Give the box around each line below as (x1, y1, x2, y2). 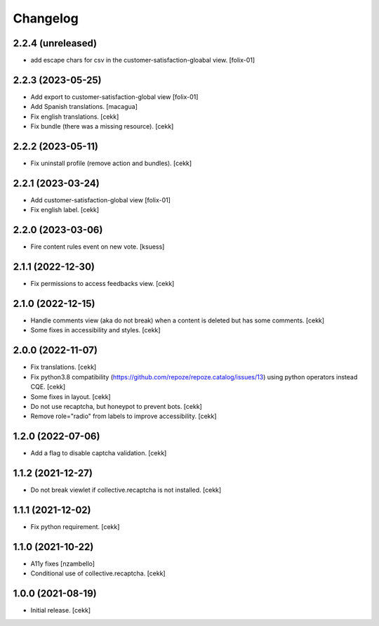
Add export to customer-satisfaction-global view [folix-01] (30, 92, 199, 101)
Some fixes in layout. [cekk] (30, 392, 112, 400)
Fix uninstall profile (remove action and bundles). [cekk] (30, 159, 192, 168)
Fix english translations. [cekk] (30, 112, 119, 121)
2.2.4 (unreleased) (13, 37, 98, 49)
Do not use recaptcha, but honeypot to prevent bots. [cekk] (30, 402, 203, 410)
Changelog (13, 11, 79, 26)
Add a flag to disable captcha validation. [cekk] (30, 449, 167, 457)
